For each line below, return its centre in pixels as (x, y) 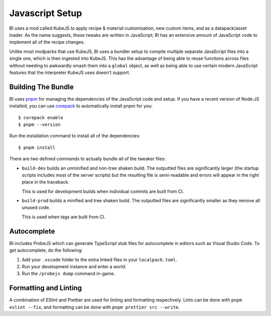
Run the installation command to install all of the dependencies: (75, 136)
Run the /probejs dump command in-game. (69, 274)
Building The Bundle (41, 87)
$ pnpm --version (39, 124)
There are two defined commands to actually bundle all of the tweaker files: (87, 159)
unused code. (36, 208)
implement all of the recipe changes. (47, 42)
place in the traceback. (46, 182)
